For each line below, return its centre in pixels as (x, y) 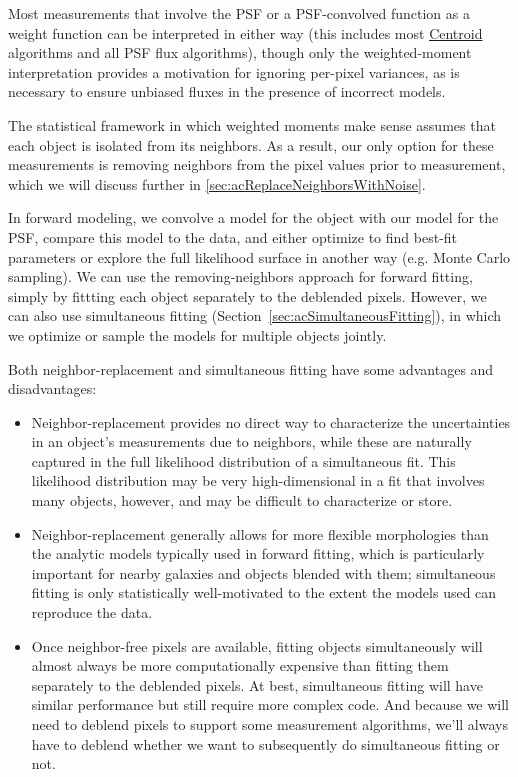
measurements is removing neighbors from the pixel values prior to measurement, (257, 164)
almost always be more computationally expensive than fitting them (240, 665)
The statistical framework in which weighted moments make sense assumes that (252, 124)
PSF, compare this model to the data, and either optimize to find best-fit (233, 236)
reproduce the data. (92, 612)
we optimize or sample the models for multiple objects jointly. (197, 334)
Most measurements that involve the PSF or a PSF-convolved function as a (239, 13)
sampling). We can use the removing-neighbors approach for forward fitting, (240, 276)
